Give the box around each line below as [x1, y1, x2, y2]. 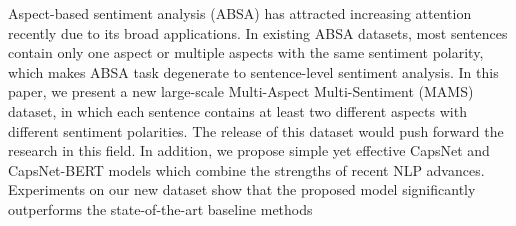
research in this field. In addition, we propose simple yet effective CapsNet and [8, 140, 490, 161]
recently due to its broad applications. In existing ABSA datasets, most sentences [8, 22, 508, 43]
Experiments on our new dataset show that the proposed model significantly [8, 179, 476, 200]
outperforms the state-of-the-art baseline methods [8, 198, 313, 219]
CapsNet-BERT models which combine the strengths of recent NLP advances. [8, 159, 485, 180]
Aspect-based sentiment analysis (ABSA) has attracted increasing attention [8, 3, 472, 23]
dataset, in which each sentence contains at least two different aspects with [8, 100, 467, 121]
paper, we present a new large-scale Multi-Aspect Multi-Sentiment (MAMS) [8, 81, 474, 102]
